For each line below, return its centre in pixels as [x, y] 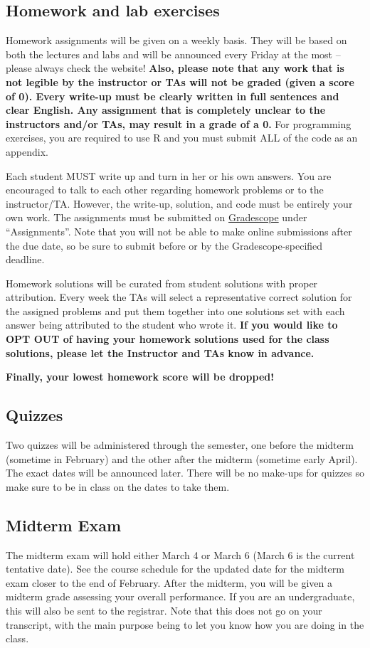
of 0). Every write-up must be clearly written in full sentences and [173, 96]
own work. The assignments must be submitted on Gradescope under [157, 217]
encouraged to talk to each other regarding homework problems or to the [165, 190]
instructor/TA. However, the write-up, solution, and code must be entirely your [179, 203]
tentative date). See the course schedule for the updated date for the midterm [175, 569]
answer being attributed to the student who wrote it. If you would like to [172, 325]
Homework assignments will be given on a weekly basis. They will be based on [176, 40]
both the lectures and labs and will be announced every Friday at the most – [173, 54]
